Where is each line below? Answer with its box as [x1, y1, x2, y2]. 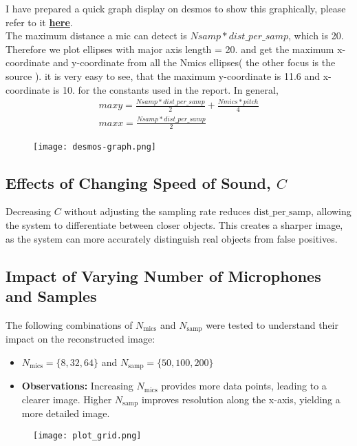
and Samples [6, 285, 97, 306]
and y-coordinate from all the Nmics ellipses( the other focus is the [52, 55, 336, 70]
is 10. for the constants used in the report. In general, [52, 82, 279, 97]
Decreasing [6, 204, 52, 219]
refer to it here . [6, 14, 73, 29]
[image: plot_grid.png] [33, 430, 142, 440]
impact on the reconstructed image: [6, 332, 155, 346]
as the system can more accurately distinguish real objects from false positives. [6, 231, 338, 245]
